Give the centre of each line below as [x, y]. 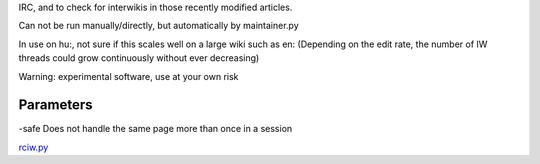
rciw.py [33, 147]
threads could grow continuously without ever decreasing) [139, 58]
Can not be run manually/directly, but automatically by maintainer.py [158, 26]
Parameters [55, 105]
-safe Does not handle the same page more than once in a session [155, 129]
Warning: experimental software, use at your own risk [128, 76]
